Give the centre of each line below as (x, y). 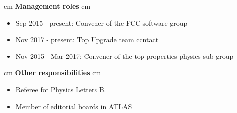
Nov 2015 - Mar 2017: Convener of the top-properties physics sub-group (124, 56)
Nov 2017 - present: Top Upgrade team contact (87, 39)
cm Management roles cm (47, 6)
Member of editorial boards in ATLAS (74, 106)
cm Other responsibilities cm (53, 73)
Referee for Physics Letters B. (61, 89)
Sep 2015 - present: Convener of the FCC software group (101, 23)
